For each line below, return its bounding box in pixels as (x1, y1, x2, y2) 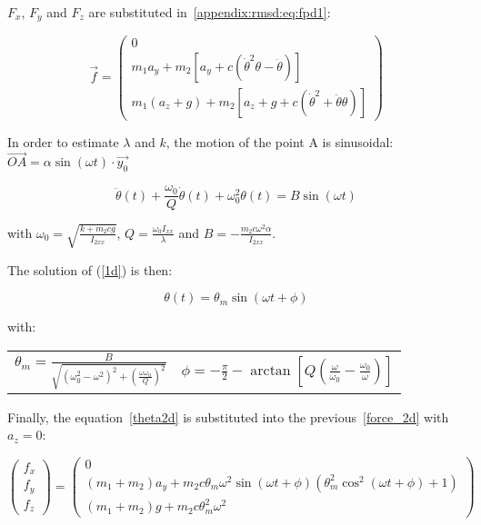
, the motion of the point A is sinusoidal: (165, 132, 394, 151)
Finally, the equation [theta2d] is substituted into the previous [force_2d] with (7, 407, 449, 426)
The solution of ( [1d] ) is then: (7, 260, 173, 279)
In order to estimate (7, 132, 119, 151)
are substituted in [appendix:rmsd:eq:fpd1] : (88, 3, 331, 21)
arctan (250, 362, 291, 378)
